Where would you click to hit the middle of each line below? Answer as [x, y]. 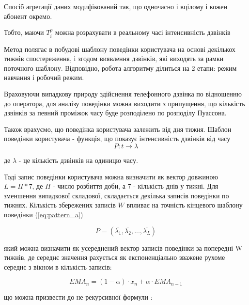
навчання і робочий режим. [44, 77]
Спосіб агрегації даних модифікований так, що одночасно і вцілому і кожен [116, 6]
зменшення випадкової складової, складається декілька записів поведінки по [117, 195]
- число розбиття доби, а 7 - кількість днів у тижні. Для [136, 186]
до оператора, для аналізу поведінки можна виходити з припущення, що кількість [124, 103]
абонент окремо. [28, 16]
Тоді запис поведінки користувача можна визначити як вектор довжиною [111, 176]
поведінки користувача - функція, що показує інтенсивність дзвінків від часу [117, 138]
